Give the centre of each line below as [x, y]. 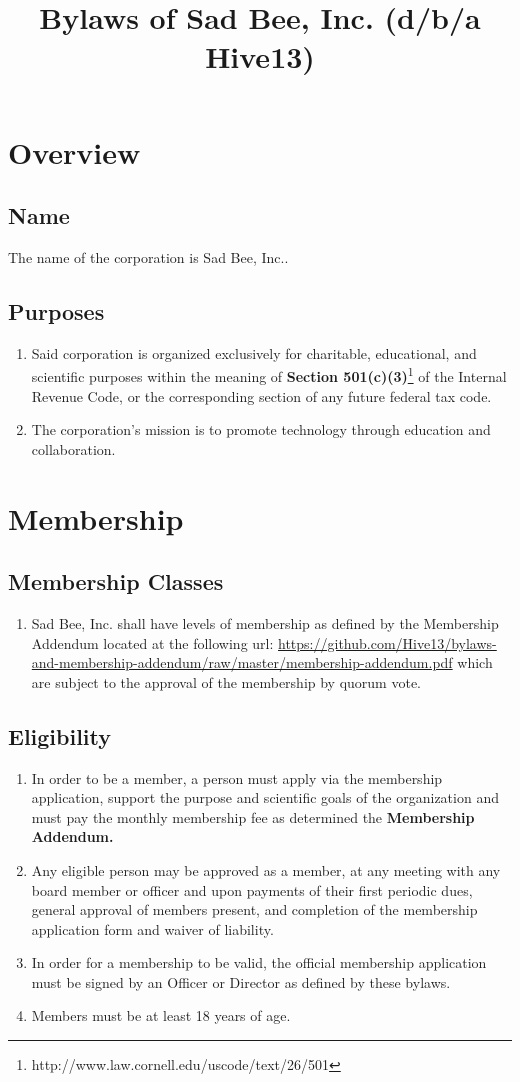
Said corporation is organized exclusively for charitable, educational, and [254, 352]
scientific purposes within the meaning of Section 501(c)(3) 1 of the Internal [269, 374]
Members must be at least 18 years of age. [161, 1015]
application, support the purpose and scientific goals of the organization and [265, 797]
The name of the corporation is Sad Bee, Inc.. [148, 256]
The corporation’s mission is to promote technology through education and [261, 429]
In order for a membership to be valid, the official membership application [259, 962]
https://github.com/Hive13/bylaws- [387, 642]
